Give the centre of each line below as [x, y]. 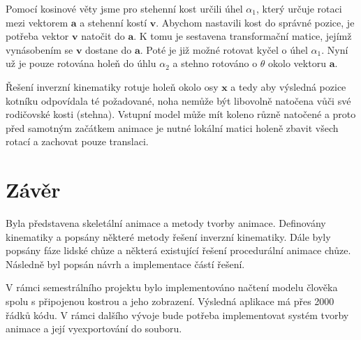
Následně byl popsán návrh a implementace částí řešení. [125, 264]
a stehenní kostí [113, 22]
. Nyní [335, 49]
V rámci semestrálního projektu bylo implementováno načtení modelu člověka [172, 287]
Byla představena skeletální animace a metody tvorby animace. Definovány [166, 223]
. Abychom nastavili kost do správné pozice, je [255, 22]
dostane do [109, 49]
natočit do [103, 36]
